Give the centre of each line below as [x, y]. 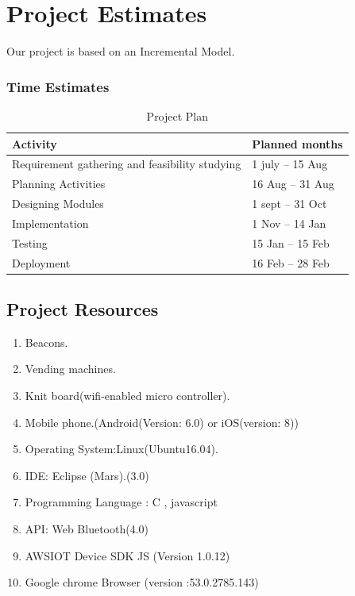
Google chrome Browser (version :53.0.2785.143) [142, 582]
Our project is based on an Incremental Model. [121, 51]
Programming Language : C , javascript [121, 502]
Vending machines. [70, 369]
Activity [35, 143]
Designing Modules [58, 204]
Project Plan [177, 115]
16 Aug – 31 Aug [293, 184]
